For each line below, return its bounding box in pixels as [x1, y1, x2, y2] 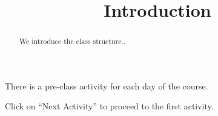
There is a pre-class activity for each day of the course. [5, 79, 208, 92]
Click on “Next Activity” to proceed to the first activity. [5, 100, 214, 112]
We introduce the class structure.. [19, 36, 126, 47]
